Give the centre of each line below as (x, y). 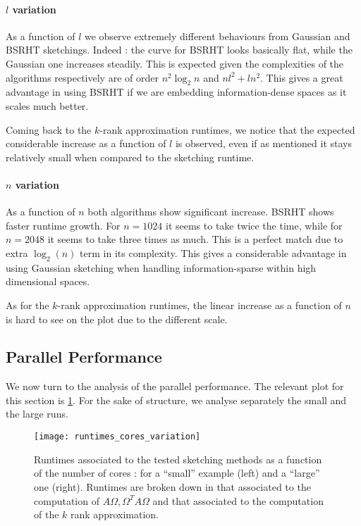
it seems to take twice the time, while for (254, 225)
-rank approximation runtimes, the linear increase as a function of (200, 305)
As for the (27, 305)
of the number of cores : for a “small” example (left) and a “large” (177, 473)
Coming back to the (49, 129)
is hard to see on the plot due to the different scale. (117, 319)
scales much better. (47, 105)
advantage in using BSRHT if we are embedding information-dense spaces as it (176, 92)
